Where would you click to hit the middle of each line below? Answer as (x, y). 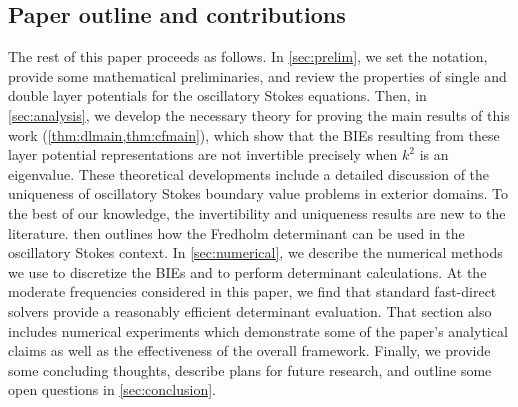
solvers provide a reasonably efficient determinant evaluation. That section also (250, 310)
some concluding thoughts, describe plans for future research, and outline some (250, 369)
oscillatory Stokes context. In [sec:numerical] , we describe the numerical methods (255, 252)
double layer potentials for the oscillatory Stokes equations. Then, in (217, 95)
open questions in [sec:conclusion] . (112, 389)
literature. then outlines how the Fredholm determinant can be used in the (236, 232)
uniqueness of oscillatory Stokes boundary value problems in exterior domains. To (258, 193)
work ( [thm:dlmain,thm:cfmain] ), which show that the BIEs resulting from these (254, 134)
